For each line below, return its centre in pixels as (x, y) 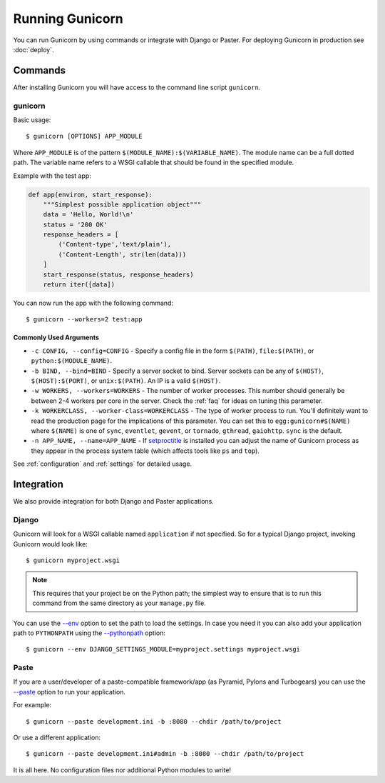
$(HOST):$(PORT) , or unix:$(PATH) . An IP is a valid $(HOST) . (126, 380)
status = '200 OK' (75, 224)
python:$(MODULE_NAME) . (72, 361)
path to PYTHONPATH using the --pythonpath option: (89, 633)
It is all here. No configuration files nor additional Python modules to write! (122, 770)
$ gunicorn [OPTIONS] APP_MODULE (84, 136)
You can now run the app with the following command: (93, 303)
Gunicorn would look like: (51, 544)
